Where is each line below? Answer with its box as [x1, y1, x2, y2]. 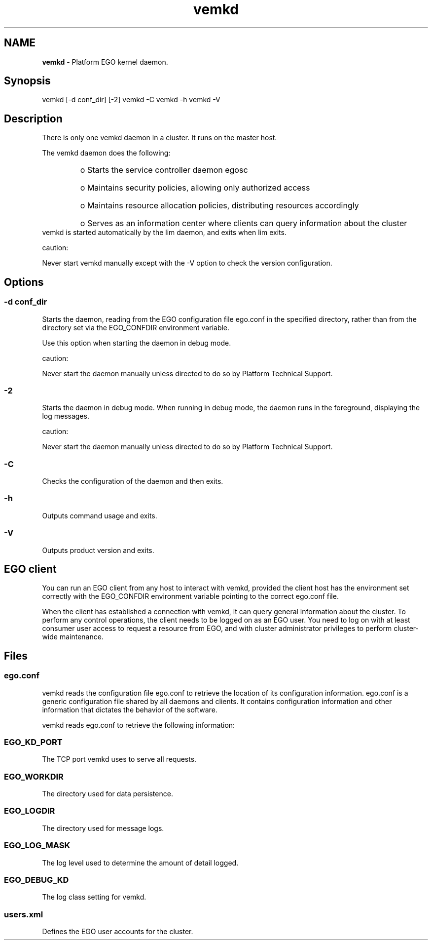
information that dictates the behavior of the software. [42, 705, 217, 714]
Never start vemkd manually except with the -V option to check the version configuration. [42, 259, 332, 268]
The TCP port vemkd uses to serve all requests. [42, 755, 197, 764]
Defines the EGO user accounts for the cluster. [42, 927, 193, 936]
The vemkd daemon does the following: [42, 149, 171, 157]
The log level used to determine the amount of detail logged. [42, 858, 239, 867]
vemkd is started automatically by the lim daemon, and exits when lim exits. [42, 228, 287, 237]
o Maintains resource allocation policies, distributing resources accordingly [80, 200, 359, 211]
